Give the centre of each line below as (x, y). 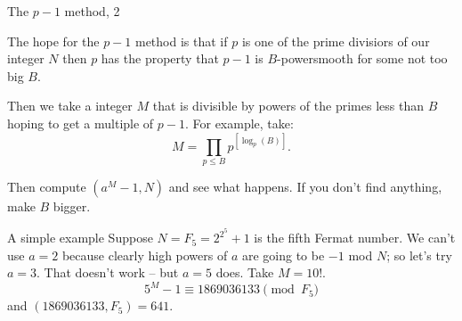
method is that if (181, 41)
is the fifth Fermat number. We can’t (355, 238)
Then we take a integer (70, 106)
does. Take (245, 272)
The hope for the (53, 41)
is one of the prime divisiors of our (336, 41)
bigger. (72, 206)
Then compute (47, 187)
